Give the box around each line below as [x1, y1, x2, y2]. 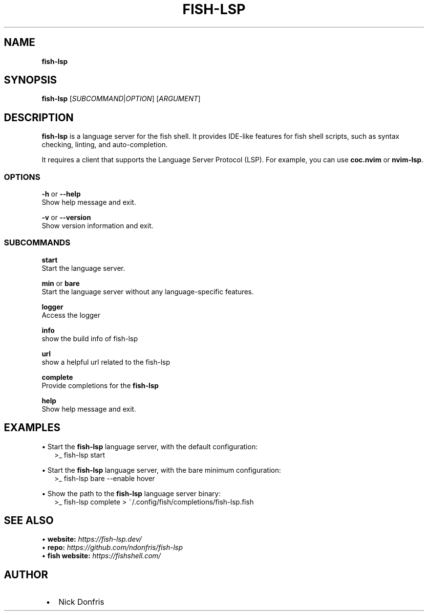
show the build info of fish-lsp [42, 334, 138, 343]
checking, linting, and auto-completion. [42, 140, 168, 149]
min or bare [42, 279, 80, 287]
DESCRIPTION [4, 111, 74, 124]
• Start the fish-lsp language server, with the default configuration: [42, 442, 258, 451]
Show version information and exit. [42, 221, 153, 230]
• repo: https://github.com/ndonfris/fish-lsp [42, 543, 183, 552]
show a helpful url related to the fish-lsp [42, 357, 171, 366]
